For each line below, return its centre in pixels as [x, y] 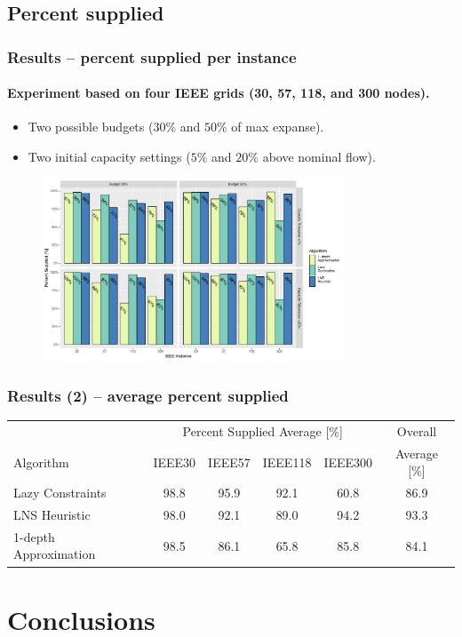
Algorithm [41, 462]
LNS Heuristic [52, 514]
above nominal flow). [319, 157]
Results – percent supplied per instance [152, 56]
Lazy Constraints [60, 493]
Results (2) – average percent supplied [148, 395]
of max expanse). [278, 127]
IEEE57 [229, 462]
